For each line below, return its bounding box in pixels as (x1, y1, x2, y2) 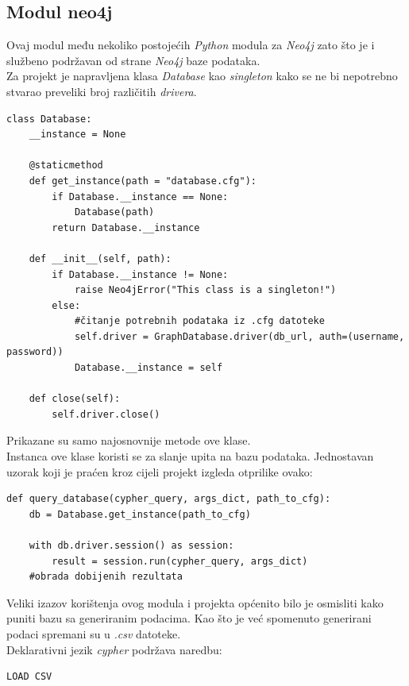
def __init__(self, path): (29, 252, 172, 264)
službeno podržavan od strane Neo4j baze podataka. (6, 52, 260, 68)
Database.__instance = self (74, 362, 223, 374)
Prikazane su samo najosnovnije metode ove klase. (6, 432, 251, 449)
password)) (6, 346, 64, 358)
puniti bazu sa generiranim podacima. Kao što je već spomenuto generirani (6, 610, 372, 626)
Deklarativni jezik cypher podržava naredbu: (6, 641, 222, 657)
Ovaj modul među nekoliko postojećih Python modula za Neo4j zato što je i (6, 37, 375, 53)
